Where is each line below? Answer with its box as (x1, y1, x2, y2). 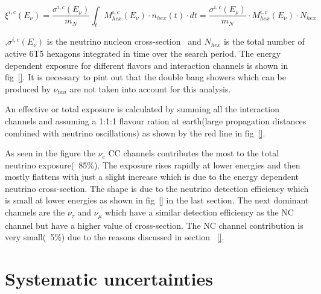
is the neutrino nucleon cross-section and (46, 35, 202, 48)
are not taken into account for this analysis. (69, 82, 231, 95)
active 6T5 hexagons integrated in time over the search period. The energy (5, 46, 281, 59)
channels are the (5, 206, 65, 219)
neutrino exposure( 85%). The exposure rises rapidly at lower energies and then (5, 158, 300, 171)
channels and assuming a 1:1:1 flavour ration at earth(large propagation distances (5, 114, 307, 127)
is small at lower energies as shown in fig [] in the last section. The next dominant (5, 194, 309, 206)
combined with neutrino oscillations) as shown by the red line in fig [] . (5, 126, 265, 139)
